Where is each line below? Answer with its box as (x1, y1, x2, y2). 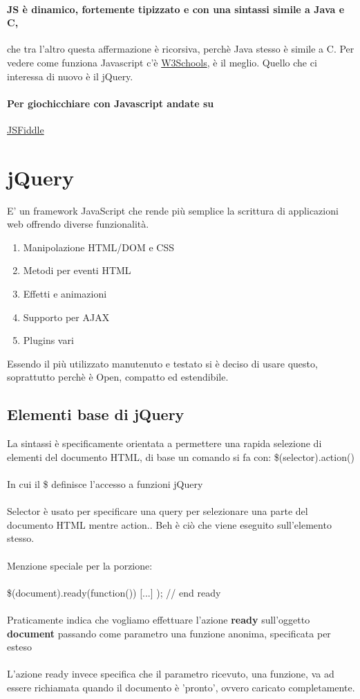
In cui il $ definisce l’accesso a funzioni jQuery (7, 477, 203, 491)
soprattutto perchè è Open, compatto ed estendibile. (7, 370, 229, 384)
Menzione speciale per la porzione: (7, 558, 153, 572)
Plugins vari (23, 333, 74, 347)
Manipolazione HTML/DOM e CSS (23, 239, 174, 254)
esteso (7, 639, 32, 654)
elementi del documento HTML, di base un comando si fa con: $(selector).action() (7, 449, 354, 464)
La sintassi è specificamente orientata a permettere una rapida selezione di (7, 436, 322, 451)
